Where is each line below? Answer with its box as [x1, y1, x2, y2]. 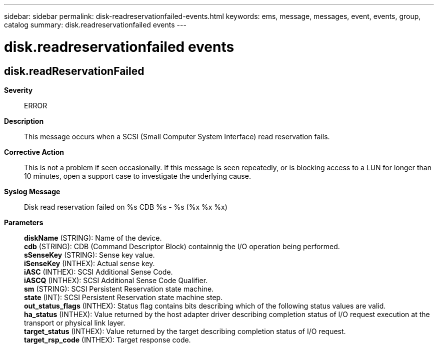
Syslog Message [4, 187, 60, 196]
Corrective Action [4, 147, 64, 156]
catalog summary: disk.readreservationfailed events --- [4, 20, 186, 29]
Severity [4, 85, 33, 94]
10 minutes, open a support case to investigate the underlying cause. [24, 171, 251, 180]
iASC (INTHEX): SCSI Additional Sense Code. [24, 267, 173, 276]
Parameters [4, 218, 43, 227]
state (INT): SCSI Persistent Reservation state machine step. [24, 293, 223, 302]
